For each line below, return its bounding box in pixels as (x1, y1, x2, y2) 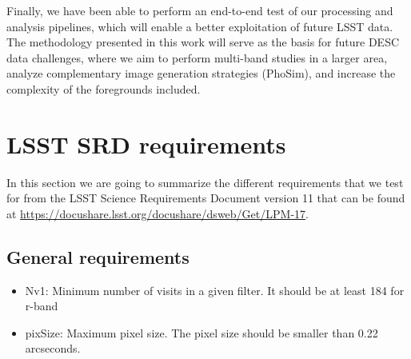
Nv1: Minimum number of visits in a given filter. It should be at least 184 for (25, 281, 405, 298)
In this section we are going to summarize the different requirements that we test (6, 174, 404, 190)
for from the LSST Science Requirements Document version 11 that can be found (6, 189, 405, 206)
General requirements (6, 244, 190, 269)
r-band (25, 297, 58, 314)
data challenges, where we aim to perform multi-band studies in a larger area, (6, 49, 388, 66)
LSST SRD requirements (6, 127, 286, 160)
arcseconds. (25, 340, 81, 357)
